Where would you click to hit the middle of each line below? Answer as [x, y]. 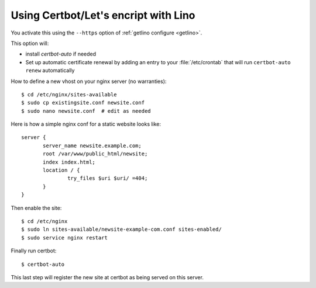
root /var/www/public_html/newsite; [95, 154]
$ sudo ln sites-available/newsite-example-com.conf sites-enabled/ [121, 230]
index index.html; [69, 162]
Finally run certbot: [34, 251]
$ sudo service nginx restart [65, 237]
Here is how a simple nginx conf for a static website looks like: [86, 124]
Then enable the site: [36, 208]
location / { [61, 170]
